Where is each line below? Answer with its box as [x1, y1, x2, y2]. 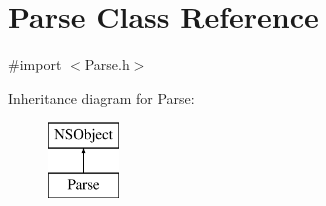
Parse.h [84, 54, 130, 75]
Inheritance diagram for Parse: [8, 87, 195, 108]
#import [8, 54, 62, 75]
